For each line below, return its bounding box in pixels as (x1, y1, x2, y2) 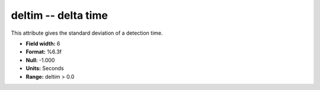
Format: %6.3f (25, 48, 62, 55)
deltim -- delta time (11, 9, 108, 22)
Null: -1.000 (25, 56, 55, 64)
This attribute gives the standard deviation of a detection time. (11, 29, 163, 36)
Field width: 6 (25, 40, 60, 47)
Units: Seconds (25, 65, 65, 72)
